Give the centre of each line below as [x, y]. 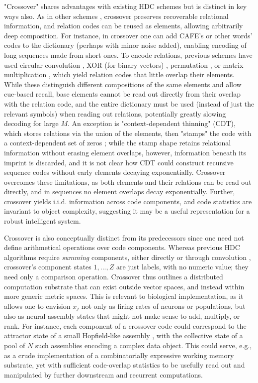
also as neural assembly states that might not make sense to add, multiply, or [122, 316]
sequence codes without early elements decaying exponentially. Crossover [115, 172]
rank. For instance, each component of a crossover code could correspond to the [125, 325]
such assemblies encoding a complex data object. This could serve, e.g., [143, 345]
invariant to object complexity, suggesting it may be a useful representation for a [127, 211]
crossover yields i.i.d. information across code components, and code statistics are [128, 201]
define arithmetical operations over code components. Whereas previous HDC [122, 247]
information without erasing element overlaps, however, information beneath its [125, 152]
